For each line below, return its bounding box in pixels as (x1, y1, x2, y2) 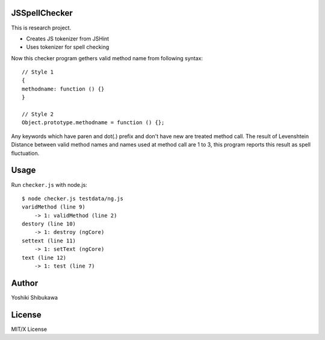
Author (11, 278, 39, 288)
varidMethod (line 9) (22, 204, 85, 210)
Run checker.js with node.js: (11, 181, 87, 188)
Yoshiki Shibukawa (11, 294, 58, 301)
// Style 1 (22, 69, 54, 75)
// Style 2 (22, 111, 54, 118)
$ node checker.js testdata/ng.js (22, 195, 123, 202)
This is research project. (11, 24, 72, 31)
